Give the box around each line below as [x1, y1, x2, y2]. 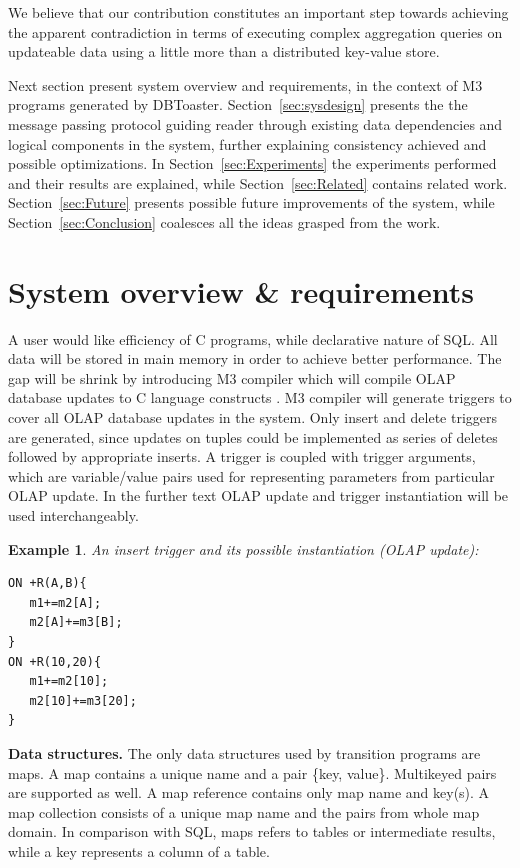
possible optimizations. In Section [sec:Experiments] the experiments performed [8, 153, 497, 174]
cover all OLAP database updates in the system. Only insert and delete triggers [8, 407, 498, 428]
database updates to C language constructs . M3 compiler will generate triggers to [8, 387, 512, 408]
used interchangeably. [8, 505, 139, 525]
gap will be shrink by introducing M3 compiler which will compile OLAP [8, 367, 456, 388]
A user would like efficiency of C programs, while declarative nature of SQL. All [8, 328, 498, 349]
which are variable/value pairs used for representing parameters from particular [8, 465, 495, 486]
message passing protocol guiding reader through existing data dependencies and [8, 113, 503, 134]
